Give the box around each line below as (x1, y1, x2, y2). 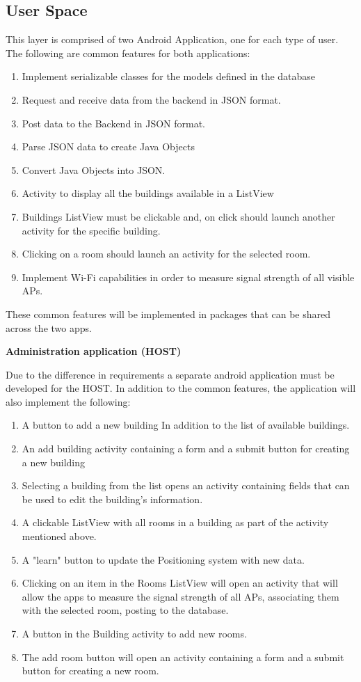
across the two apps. (6, 320, 92, 335)
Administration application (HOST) (6, 344, 182, 358)
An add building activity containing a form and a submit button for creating (22, 441, 350, 456)
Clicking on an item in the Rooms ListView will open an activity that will (22, 576, 338, 590)
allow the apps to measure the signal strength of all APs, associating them (22, 589, 339, 603)
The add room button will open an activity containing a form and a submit (22, 649, 344, 664)
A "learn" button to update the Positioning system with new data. (22, 552, 305, 566)
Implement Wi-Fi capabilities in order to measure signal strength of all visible (22, 269, 355, 284)
